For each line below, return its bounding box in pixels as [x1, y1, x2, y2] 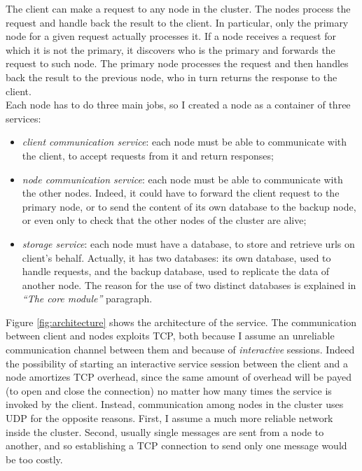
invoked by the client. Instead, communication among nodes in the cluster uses [6, 397, 344, 412]
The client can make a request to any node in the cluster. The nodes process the [6, 1, 351, 15]
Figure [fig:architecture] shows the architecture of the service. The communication [6, 314, 357, 329]
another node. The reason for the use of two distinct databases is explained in [22, 277, 356, 292]
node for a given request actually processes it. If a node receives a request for [6, 29, 336, 43]
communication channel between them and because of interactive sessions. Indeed [6, 342, 355, 357]
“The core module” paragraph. [22, 291, 153, 306]
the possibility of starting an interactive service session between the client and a [6, 356, 349, 370]
